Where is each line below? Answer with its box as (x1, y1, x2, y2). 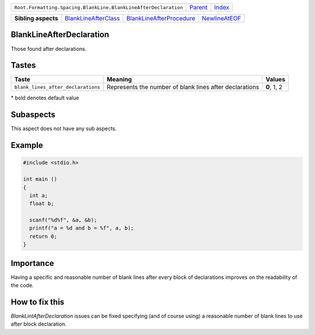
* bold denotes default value (10, 94, 79, 102)
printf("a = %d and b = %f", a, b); (29, 225, 134, 232)
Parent (189, 4, 208, 11)
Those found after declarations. (10, 45, 87, 52)
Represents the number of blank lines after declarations (107, 83, 260, 91)
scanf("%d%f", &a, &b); (29, 217, 97, 223)
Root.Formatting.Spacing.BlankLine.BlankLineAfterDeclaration (14, 4, 183, 11)
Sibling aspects (14, 15, 58, 22)
